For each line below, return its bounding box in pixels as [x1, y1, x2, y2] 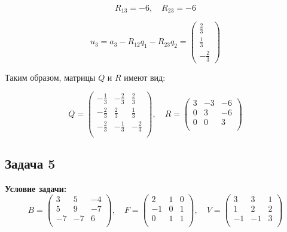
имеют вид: [124, 71, 166, 83]
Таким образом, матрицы [5, 71, 96, 83]
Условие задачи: [5, 182, 67, 194]
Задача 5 [5, 154, 56, 172]
